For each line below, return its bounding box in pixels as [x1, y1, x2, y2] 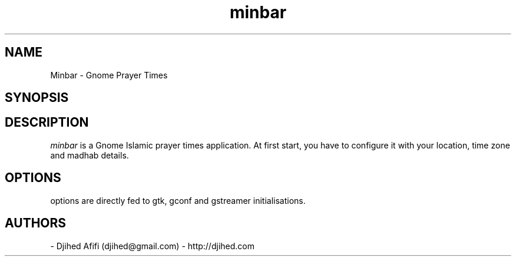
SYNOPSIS [5, 90, 69, 105]
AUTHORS [5, 216, 67, 231]
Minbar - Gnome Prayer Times [50, 70, 168, 80]
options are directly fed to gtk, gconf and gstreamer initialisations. [50, 195, 306, 206]
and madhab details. [50, 150, 129, 160]
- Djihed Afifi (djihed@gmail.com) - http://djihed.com [50, 240, 254, 251]
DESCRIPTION [5, 115, 89, 130]
